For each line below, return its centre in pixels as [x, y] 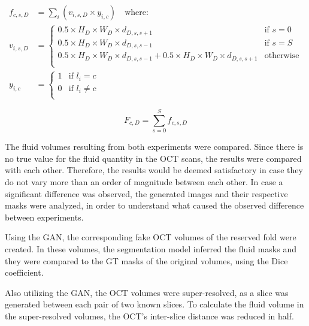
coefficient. [24, 272]
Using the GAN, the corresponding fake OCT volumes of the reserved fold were [151, 237]
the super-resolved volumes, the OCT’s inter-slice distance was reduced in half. [149, 316]
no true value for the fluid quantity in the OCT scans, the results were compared [153, 158]
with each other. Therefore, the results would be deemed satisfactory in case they [154, 170]
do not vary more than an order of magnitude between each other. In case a [144, 182]
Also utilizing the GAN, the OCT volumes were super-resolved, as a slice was [147, 292]
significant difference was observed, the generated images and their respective [146, 193]
